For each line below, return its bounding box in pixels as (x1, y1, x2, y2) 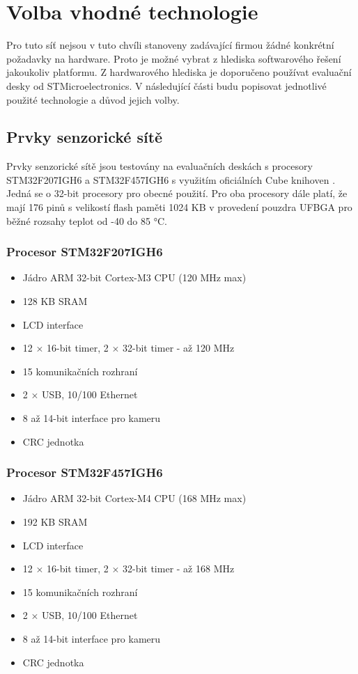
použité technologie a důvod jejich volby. (6, 92, 180, 107)
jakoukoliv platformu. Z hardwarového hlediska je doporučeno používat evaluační (6, 65, 352, 79)
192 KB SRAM (22, 515, 88, 529)
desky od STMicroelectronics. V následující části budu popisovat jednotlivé (6, 78, 327, 93)
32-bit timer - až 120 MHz (122, 340, 235, 355)
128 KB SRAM (22, 294, 88, 308)
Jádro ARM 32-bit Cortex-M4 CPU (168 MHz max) (22, 491, 247, 505)
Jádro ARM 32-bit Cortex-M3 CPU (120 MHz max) (22, 270, 247, 285)
